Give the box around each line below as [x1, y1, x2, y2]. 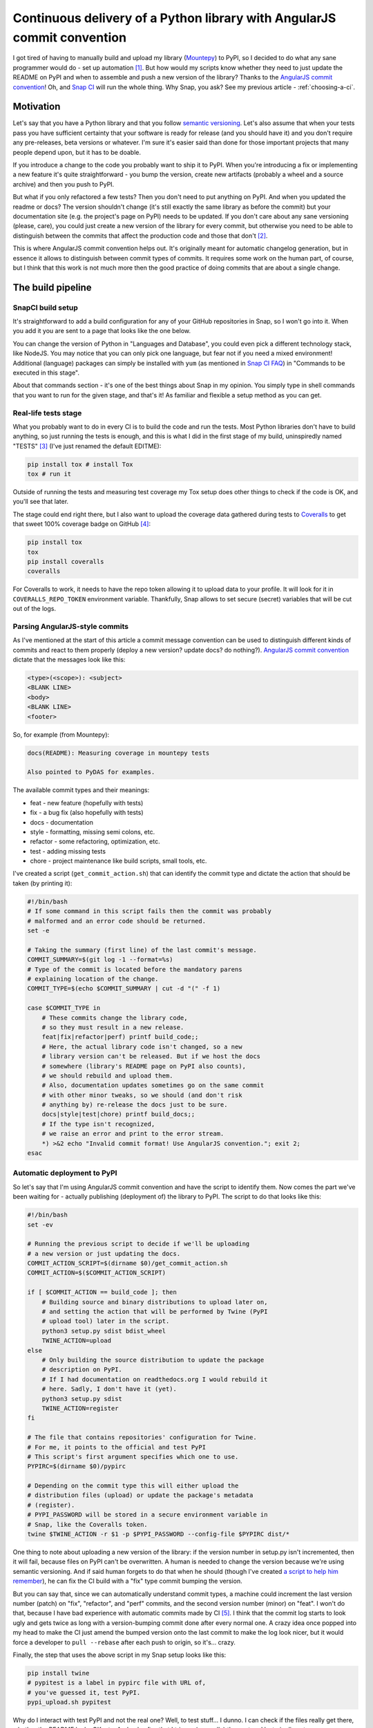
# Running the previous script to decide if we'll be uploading [27, 1240, 250, 1248]
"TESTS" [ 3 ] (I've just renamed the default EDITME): [12, 442, 162, 450]
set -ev [27, 1221, 53, 1228]
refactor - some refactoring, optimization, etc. [30, 837, 160, 846]
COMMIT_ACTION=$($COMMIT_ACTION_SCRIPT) [27, 1269, 166, 1277]
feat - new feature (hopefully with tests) [30, 798, 144, 807]
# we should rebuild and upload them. [41, 1071, 173, 1080]
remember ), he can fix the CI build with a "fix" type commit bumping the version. [12, 1577, 242, 1586]
